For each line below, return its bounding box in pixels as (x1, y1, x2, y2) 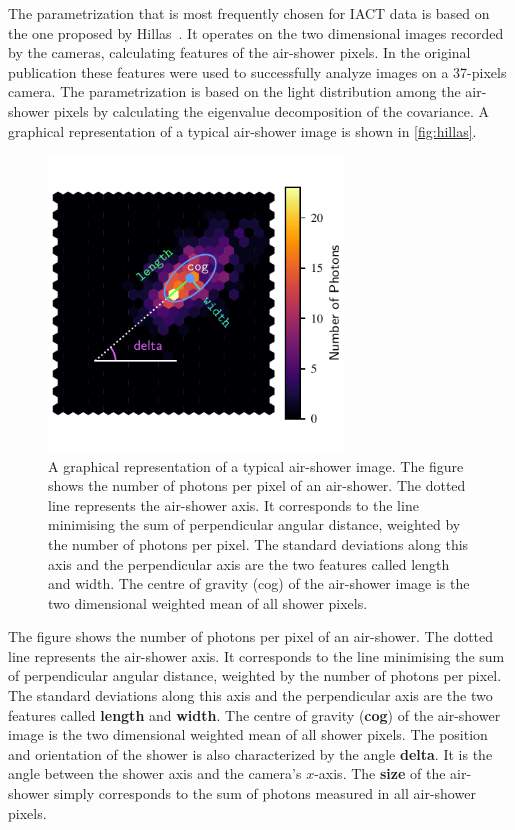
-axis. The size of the (314, 763, 446, 784)
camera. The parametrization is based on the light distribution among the (8, 81, 461, 102)
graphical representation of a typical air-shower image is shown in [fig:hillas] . (8, 120, 477, 141)
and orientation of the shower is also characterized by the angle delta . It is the (8, 743, 493, 764)
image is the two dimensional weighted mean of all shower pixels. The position (8, 724, 488, 745)
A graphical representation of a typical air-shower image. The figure (48, 455, 464, 476)
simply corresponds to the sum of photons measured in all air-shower (53, 783, 476, 804)
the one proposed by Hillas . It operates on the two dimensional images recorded (8, 22, 504, 43)
